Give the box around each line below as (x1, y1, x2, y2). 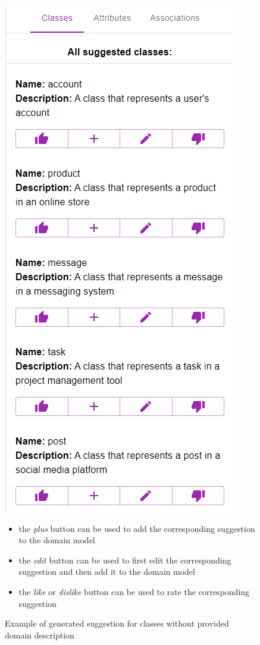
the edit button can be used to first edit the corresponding (18, 553, 231, 566)
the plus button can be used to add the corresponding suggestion (18, 522, 255, 534)
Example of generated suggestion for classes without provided (5, 617, 229, 630)
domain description (5, 628, 74, 641)
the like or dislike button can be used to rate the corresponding (18, 585, 250, 597)
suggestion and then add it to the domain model (18, 565, 195, 578)
